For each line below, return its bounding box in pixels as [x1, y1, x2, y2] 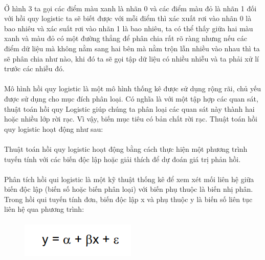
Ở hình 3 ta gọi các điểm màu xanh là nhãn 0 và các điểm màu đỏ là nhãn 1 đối [4, 3, 257, 13]
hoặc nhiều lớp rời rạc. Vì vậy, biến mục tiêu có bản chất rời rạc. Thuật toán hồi [4, 113, 257, 124]
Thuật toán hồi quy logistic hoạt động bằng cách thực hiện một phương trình [4, 143, 248, 154]
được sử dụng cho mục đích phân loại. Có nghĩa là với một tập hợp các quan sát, [4, 93, 258, 104]
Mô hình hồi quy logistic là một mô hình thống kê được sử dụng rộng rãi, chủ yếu [4, 83, 261, 94]
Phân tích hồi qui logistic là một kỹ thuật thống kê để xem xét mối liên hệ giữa [4, 173, 254, 184]
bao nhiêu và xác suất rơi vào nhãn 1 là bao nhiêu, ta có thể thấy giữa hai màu [4, 23, 253, 33]
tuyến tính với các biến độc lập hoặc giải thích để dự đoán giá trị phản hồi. [4, 153, 241, 164]
